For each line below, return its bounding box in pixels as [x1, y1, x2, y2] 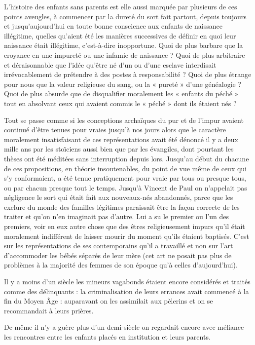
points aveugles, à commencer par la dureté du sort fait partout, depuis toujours [4, 11, 247, 21]
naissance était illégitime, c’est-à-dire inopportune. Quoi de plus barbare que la [4, 40, 243, 50]
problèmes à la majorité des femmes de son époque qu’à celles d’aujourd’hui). [4, 260, 238, 270]
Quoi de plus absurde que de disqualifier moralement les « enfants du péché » [4, 88, 239, 99]
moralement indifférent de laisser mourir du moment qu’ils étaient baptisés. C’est [4, 230, 249, 241]
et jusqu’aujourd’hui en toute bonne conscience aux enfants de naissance [4, 21, 223, 31]
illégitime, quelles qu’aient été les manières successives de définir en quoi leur [4, 30, 236, 40]
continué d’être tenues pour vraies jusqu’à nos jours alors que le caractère [4, 124, 226, 135]
